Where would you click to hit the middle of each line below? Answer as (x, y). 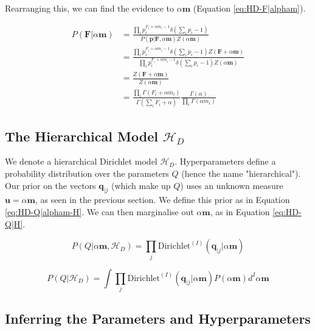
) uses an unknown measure (232, 185)
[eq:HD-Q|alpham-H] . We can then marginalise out (99, 212)
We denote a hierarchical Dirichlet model (81, 161)
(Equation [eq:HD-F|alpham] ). (249, 8)
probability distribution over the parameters (87, 173)
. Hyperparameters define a (225, 161)
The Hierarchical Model (81, 136)
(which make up (141, 185)
